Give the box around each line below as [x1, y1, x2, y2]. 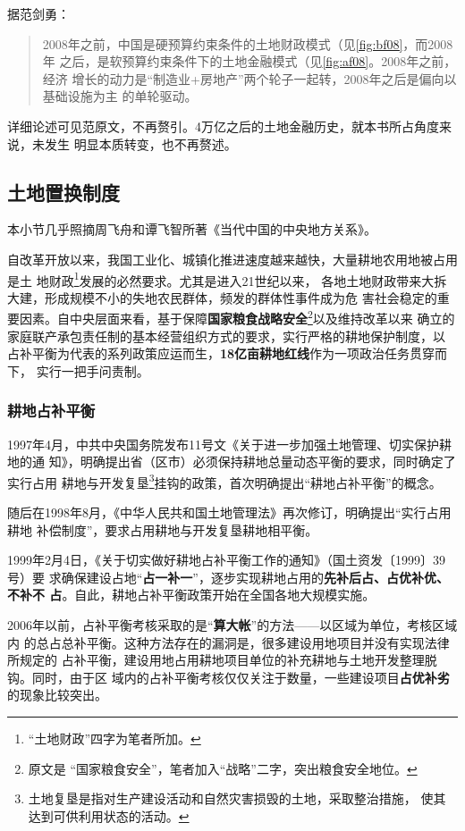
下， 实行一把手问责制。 [7, 361, 149, 380]
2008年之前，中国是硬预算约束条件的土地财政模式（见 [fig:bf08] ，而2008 [42, 34, 453, 53]
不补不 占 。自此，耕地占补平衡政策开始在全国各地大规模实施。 [7, 585, 376, 604]
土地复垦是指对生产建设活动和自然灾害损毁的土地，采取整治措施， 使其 [28, 789, 446, 808]
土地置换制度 [7, 178, 120, 206]
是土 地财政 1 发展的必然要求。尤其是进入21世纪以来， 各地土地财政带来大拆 [7, 268, 447, 290]
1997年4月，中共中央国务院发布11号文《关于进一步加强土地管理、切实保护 [7, 434, 439, 453]
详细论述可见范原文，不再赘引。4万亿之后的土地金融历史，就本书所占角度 [7, 116, 439, 135]
